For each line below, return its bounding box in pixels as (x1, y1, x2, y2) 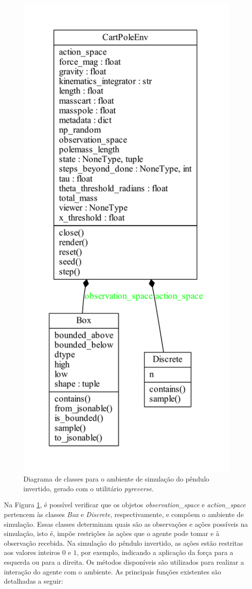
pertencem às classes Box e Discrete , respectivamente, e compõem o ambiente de (4, 509, 244, 519)
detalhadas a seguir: (4, 576, 63, 586)
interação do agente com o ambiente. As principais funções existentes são (4, 566, 221, 576)
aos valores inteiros (4, 547, 60, 557)
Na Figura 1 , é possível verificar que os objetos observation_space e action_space (4, 500, 246, 510)
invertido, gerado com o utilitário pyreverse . (23, 483, 154, 493)
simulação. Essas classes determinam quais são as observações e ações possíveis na (4, 518, 248, 529)
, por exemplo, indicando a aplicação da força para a (76, 547, 234, 557)
